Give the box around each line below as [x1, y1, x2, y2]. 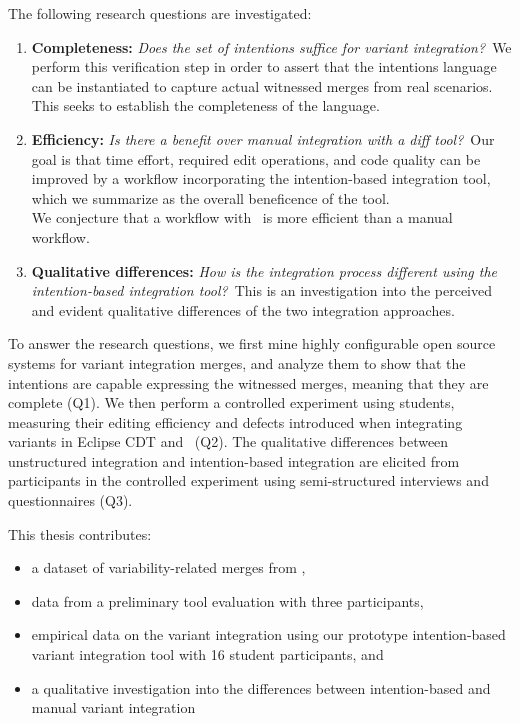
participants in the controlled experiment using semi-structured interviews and [8, 470, 489, 491]
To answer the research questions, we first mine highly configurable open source [8, 333, 496, 354]
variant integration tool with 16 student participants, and [31, 644, 384, 665]
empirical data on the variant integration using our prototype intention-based [31, 624, 506, 645]
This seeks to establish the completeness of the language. [31, 95, 380, 116]
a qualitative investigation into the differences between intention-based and [31, 677, 491, 698]
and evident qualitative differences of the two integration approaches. [31, 299, 455, 320]
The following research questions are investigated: [8, 3, 312, 23]
